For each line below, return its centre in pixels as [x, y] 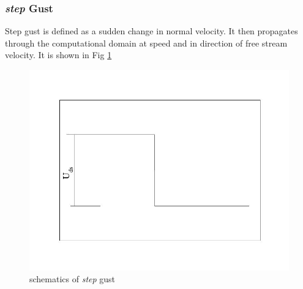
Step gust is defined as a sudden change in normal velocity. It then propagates [151, 31]
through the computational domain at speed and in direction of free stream [146, 43]
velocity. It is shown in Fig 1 [58, 55]
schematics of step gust [73, 279]
